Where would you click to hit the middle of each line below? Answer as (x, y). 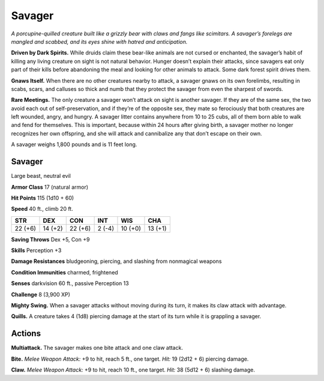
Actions (26, 333)
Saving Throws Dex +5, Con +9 (50, 239)
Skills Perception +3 (36, 250)
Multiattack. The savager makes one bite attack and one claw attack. (97, 348)
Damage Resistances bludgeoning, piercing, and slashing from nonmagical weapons (116, 261)
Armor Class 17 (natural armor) (50, 187)
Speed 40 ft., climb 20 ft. (42, 209)
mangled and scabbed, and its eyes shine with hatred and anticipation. (99, 41)
